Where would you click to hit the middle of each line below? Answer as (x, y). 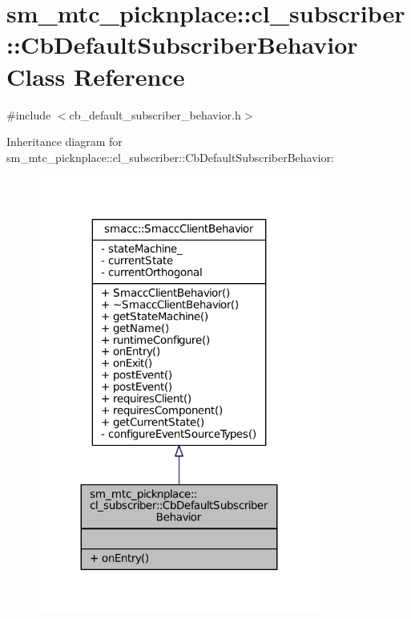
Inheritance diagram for (64, 142)
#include (29, 114)
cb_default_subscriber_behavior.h (155, 114)
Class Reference (96, 76)
